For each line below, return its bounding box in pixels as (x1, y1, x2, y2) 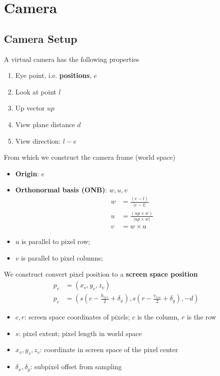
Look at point (15, 86, 57, 96)
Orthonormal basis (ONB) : (15, 185, 107, 195)
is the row (186, 312, 217, 322)
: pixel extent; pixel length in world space (18, 328, 142, 338)
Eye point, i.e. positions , (15, 70, 92, 80)
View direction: (15, 135, 61, 146)
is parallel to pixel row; (21, 236, 90, 246)
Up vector (15, 103, 45, 113)
